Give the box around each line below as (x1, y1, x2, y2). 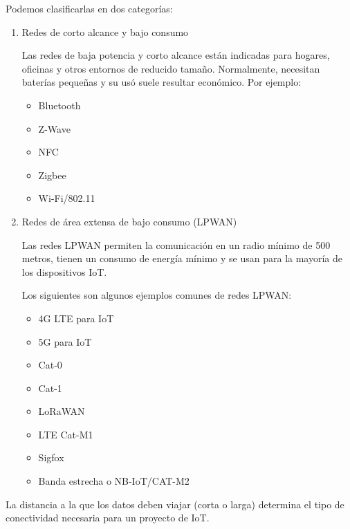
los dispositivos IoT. (21, 264, 107, 279)
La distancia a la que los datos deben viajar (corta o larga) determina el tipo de (6, 496, 344, 511)
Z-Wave (38, 121, 71, 136)
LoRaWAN (38, 404, 85, 418)
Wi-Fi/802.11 (38, 191, 95, 205)
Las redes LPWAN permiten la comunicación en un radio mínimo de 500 (21, 237, 331, 252)
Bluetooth (38, 98, 81, 112)
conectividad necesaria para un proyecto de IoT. (6, 510, 210, 525)
